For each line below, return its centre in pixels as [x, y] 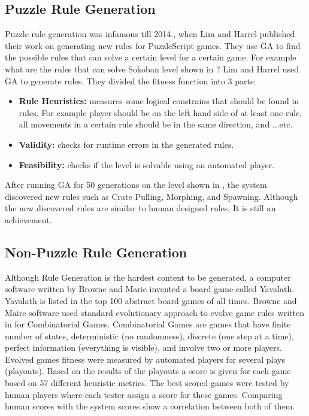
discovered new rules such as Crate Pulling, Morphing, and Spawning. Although [152, 196]
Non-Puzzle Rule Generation [96, 252]
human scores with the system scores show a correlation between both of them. [150, 406]
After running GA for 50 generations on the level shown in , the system [136, 185]
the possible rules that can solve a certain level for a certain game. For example [151, 57]
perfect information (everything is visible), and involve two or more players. [143, 347]
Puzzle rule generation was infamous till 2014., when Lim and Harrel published [150, 34]
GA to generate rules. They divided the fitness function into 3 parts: [131, 81]
